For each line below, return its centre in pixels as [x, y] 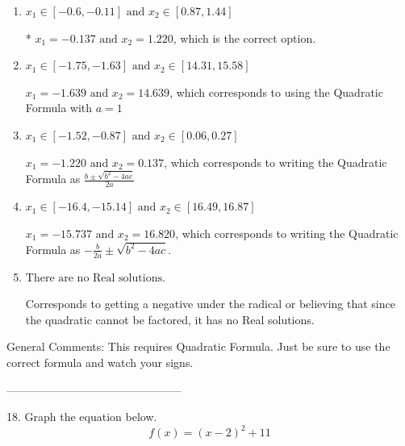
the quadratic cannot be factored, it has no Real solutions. [170, 319]
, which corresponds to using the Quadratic [276, 92]
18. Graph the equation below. [82, 417]
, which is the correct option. [244, 38]
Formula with [59, 108]
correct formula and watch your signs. [100, 362]
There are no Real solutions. [95, 278]
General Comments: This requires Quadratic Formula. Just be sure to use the [198, 346]
